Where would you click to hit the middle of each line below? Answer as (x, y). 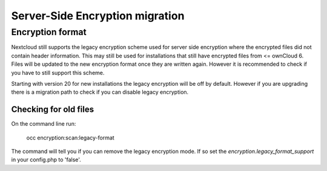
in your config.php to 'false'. (46, 160)
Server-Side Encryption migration (98, 16)
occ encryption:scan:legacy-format (70, 137)
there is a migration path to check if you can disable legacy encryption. (100, 92)
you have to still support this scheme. (58, 73)
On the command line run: (44, 124)
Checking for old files (52, 110)
